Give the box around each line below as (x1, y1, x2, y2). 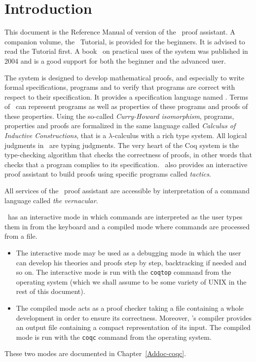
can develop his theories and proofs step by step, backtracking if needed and (16, 257, 247, 267)
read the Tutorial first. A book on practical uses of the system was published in (4, 46, 248, 56)
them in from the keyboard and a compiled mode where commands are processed (4, 221, 250, 231)
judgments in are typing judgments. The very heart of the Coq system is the (4, 140, 239, 150)
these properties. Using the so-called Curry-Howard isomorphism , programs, (4, 110, 234, 121)
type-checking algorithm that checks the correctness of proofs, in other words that (4, 149, 252, 160)
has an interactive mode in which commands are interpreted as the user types (7, 212, 243, 222)
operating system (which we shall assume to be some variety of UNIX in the (16, 276, 247, 287)
